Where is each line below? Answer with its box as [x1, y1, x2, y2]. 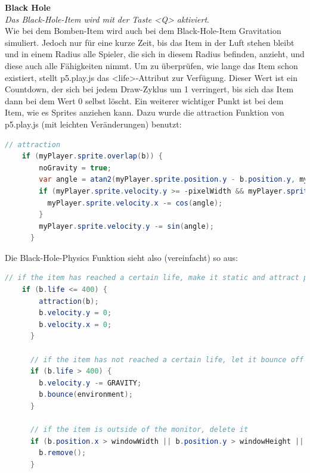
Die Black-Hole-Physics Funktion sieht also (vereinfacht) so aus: [5, 251, 238, 263]
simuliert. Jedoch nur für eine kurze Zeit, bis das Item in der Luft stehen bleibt [5, 36, 294, 48]
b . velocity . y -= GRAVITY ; [39, 378, 142, 387]
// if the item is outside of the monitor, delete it [30, 425, 249, 434]
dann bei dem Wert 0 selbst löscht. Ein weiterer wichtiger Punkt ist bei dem [5, 94, 284, 107]
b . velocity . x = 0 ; [39, 320, 112, 329]
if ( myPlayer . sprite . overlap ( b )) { [21, 152, 163, 161]
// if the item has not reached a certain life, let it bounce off [30, 355, 304, 364]
